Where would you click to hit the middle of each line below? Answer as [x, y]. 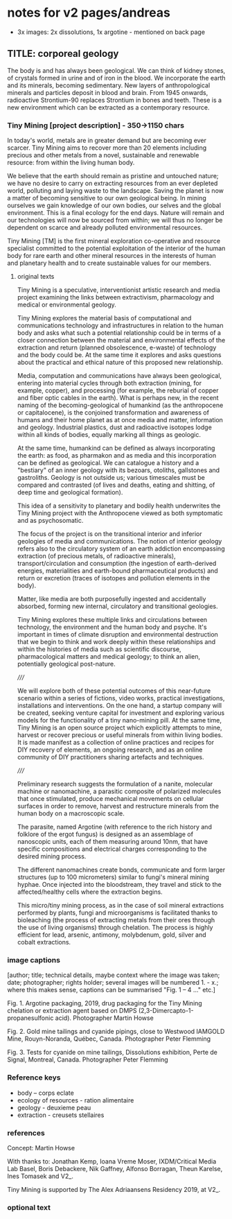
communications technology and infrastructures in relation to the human [120, 326]
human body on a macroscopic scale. [71, 813]
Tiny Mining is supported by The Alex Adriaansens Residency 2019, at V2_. [114, 1189]
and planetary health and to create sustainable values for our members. [109, 263]
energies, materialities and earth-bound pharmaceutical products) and [117, 571]
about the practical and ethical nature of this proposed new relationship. [120, 363]
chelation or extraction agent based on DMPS [72, 1011]
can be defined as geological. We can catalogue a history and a [108, 463]
